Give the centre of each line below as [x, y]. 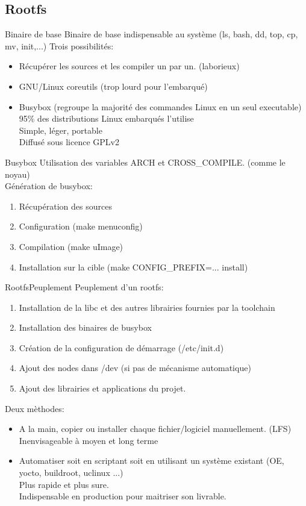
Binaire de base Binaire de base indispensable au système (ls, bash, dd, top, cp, [151, 34]
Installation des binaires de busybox [85, 327]
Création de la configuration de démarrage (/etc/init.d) [121, 347]
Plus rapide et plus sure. [64, 484]
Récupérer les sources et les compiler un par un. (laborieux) [129, 66]
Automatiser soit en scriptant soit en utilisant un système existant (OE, [151, 461]
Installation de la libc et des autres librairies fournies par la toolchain [147, 307]
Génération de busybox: [49, 186]
